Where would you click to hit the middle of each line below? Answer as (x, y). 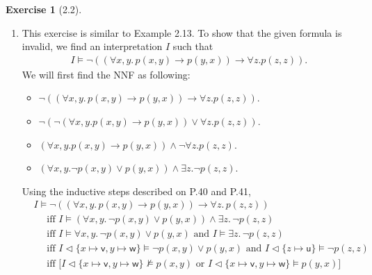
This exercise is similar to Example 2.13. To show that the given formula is (182, 32)
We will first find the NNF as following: (106, 74)
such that (193, 46)
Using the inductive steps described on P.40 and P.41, (136, 191)
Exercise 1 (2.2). (44, 9)
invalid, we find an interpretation (92, 46)
